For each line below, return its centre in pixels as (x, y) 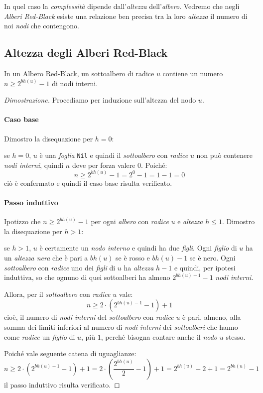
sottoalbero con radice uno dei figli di (60, 267)
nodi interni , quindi (34, 165)
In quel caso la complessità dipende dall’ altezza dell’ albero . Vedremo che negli (122, 6)
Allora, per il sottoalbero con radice (57, 294)
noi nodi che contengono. (42, 26)
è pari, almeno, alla (212, 317)
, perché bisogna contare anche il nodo (159, 336)
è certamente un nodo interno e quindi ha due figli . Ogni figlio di (138, 248)
